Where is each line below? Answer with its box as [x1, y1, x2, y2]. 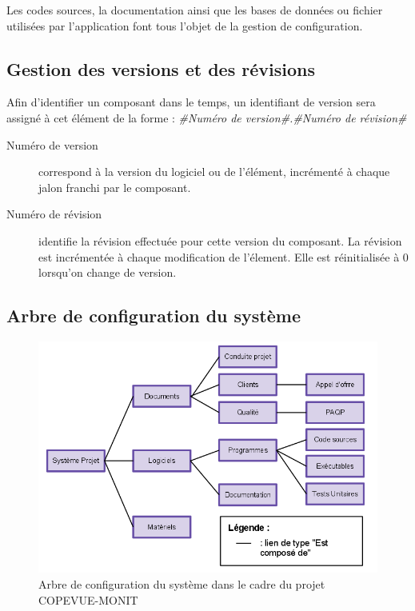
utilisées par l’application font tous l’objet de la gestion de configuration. [6, 17, 363, 34]
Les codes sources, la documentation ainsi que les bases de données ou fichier [6, 2, 383, 18]
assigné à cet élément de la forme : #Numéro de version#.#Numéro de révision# [6, 109, 407, 126]
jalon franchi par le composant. [38, 178, 191, 195]
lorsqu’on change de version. [38, 264, 177, 281]
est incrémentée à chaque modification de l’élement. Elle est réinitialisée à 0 [38, 248, 409, 265]
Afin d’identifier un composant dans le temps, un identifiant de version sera [6, 94, 376, 110]
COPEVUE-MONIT [38, 591, 138, 608]
